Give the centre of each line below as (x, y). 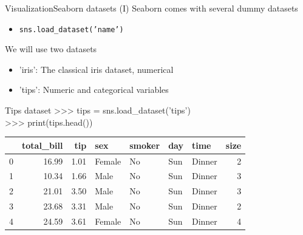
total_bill (43, 145)
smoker (145, 145)
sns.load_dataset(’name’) (71, 29)
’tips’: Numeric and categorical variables (94, 90)
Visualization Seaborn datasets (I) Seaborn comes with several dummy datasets (151, 8)
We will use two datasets (51, 49)
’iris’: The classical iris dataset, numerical (96, 69)
